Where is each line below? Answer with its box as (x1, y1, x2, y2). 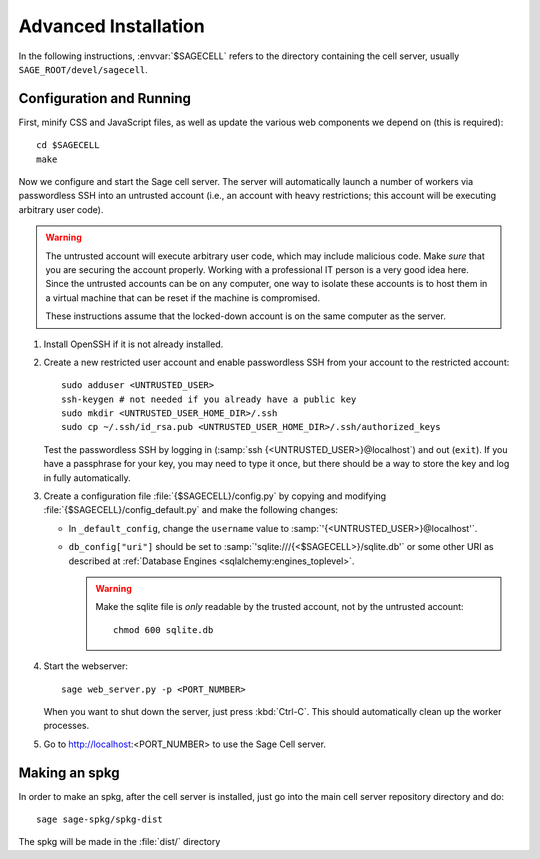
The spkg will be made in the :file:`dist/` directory (18, 836, 221, 848)
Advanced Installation (18, 15, 205, 37)
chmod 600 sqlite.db (113, 624, 214, 635)
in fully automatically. (43, 471, 131, 484)
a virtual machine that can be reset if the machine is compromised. (45, 291, 320, 304)
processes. (43, 720, 90, 732)
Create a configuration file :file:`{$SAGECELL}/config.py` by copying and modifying (43, 490, 387, 502)
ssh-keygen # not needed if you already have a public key (61, 393, 357, 405)
